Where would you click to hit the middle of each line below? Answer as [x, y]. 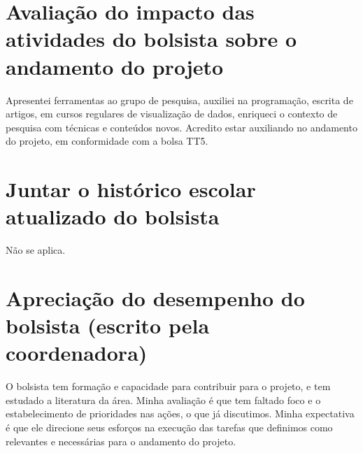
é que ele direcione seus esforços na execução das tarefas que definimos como [169, 427]
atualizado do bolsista [113, 216]
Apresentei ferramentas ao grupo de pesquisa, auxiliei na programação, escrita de [179, 100]
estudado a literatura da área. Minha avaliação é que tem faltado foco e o [163, 400]
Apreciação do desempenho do [155, 297]
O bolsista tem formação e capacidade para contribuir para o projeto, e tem [168, 386]
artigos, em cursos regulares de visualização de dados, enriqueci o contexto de [172, 114]
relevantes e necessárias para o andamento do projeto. [121, 441]
